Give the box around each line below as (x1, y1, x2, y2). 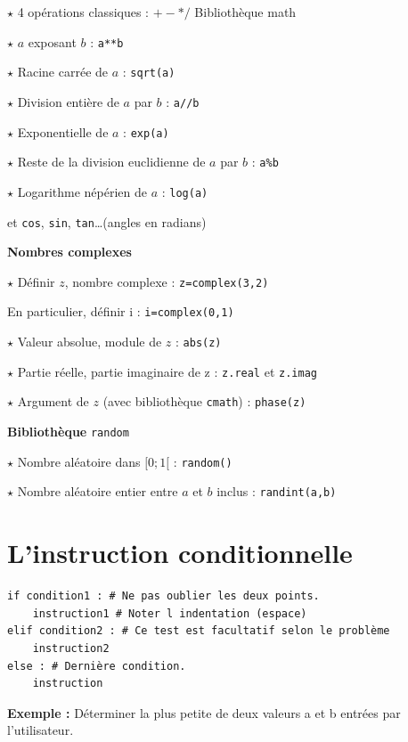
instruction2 (32, 641, 110, 655)
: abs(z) (175, 332, 222, 351)
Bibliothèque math (194, 3, 297, 20)
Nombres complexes (7, 242, 132, 261)
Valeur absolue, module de (17, 332, 162, 351)
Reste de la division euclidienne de (17, 152, 206, 171)
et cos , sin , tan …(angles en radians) (7, 212, 207, 231)
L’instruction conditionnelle (7, 534, 353, 571)
